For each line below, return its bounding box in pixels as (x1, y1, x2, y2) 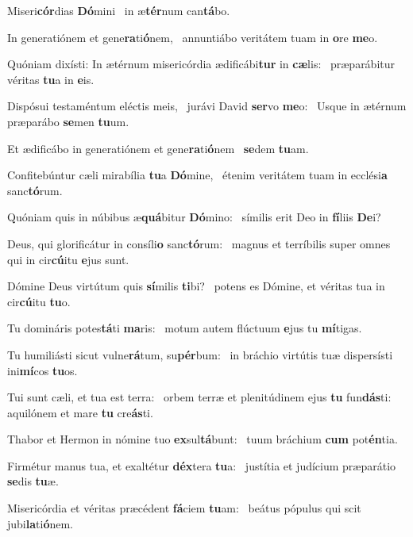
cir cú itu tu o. (7, 293, 71, 309)
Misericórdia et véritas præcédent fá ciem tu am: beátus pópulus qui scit (7, 500, 361, 516)
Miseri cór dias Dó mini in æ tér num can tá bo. (7, 2, 230, 18)
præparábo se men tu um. (7, 113, 129, 129)
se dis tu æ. (7, 473, 59, 489)
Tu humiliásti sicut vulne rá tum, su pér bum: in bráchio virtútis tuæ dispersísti (7, 346, 393, 362)
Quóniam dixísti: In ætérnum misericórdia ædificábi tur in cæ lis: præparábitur (7, 56, 396, 72)
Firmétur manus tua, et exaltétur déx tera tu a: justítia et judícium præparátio (7, 457, 396, 474)
